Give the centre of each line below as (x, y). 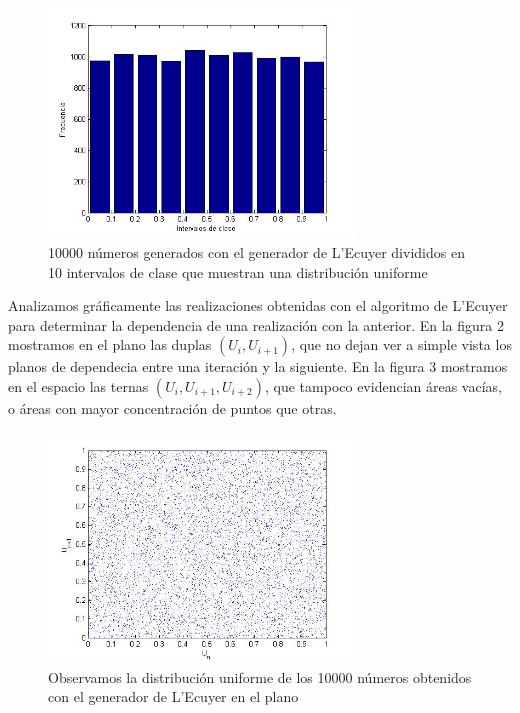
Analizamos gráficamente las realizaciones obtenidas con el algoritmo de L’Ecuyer (258, 305)
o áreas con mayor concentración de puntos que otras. (172, 407)
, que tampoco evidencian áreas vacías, (383, 385)
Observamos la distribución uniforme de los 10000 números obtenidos (260, 676)
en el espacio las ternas (78, 385)
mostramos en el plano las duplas (110, 344)
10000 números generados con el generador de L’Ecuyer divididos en (256, 251)
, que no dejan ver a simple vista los (401, 344)
